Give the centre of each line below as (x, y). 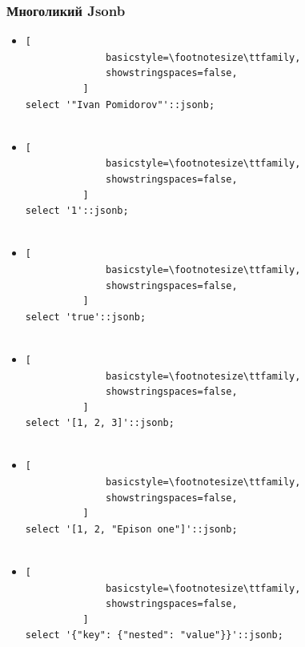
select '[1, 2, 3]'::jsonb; (100, 423)
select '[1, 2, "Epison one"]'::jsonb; (131, 529)
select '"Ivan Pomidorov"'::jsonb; (120, 104)
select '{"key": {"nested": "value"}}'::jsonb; (154, 635)
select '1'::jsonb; (77, 211)
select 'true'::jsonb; (86, 317)
